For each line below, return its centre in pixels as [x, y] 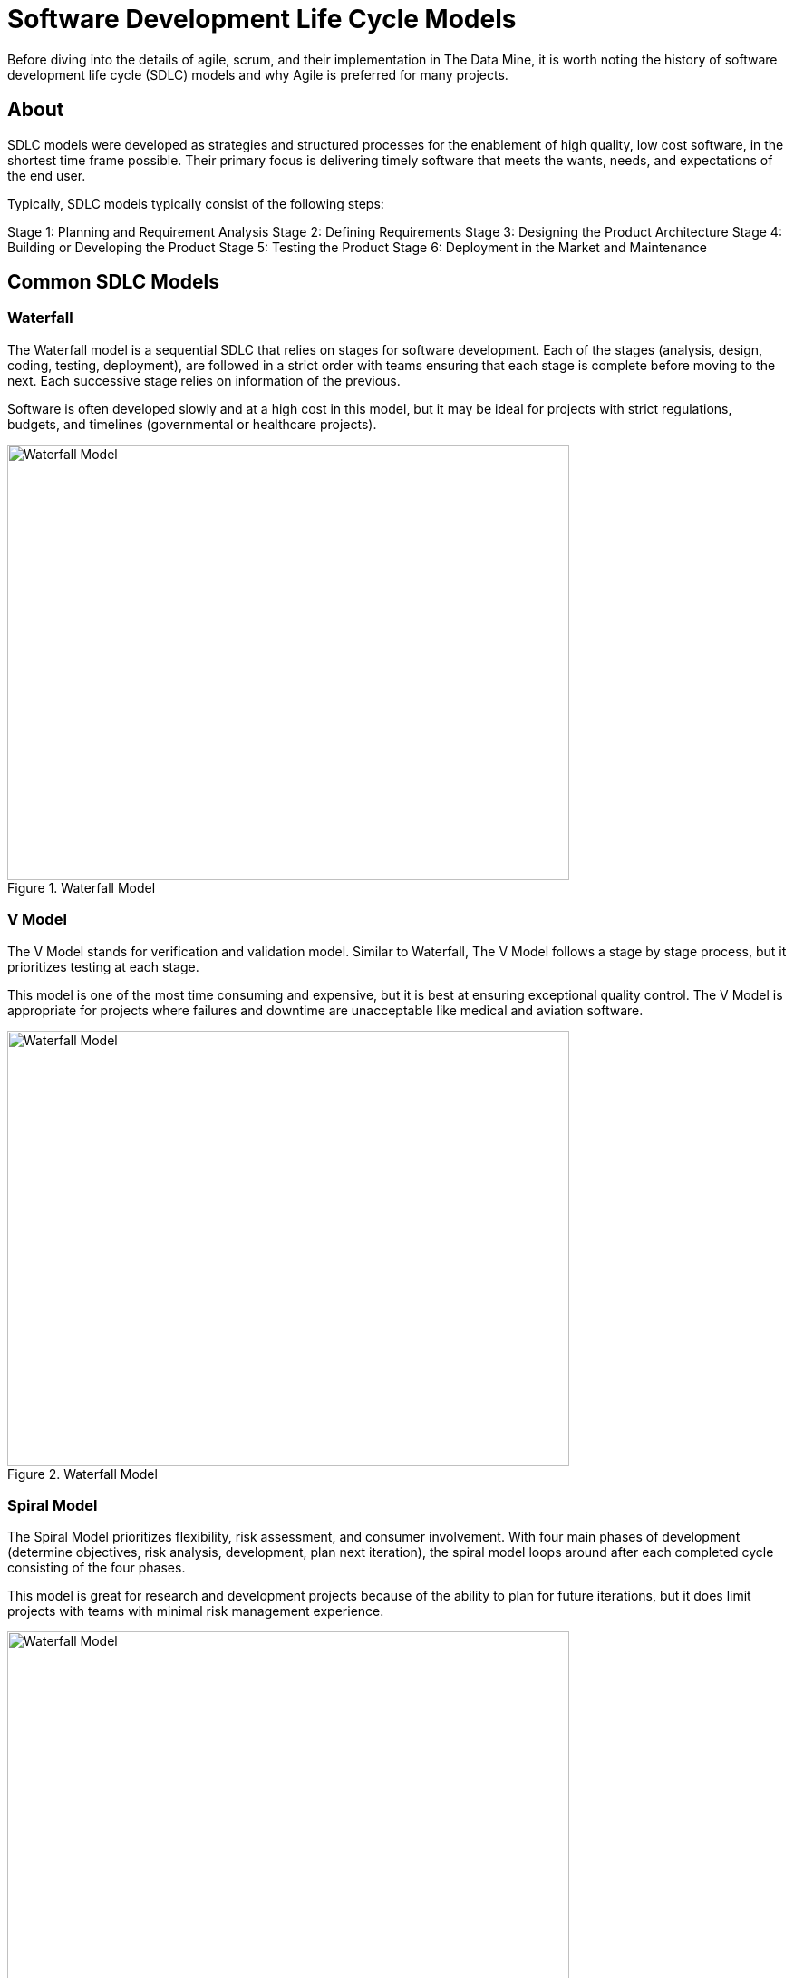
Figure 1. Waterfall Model [82, 887]
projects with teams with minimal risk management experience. [196, 1611]
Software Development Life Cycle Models [262, 19]
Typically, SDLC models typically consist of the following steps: [196, 203]
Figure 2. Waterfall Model [82, 1474]
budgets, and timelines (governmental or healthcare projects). [192, 424]
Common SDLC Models [114, 282]
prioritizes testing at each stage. [103, 966]
